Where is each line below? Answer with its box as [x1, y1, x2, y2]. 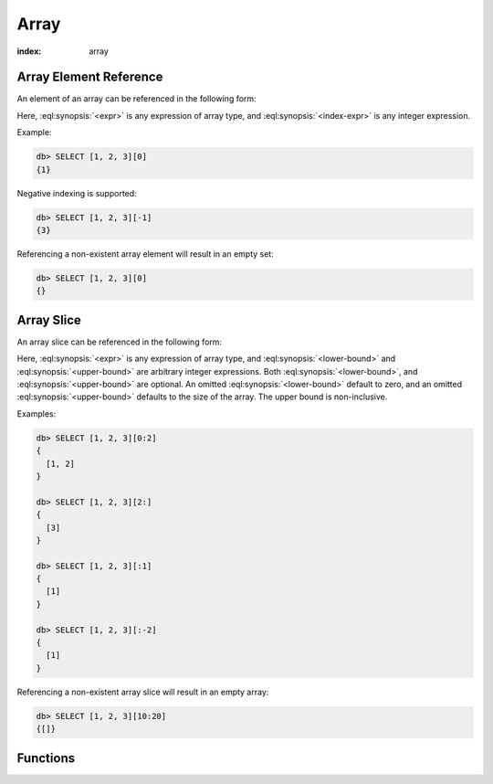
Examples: [16, 408, 57, 419]
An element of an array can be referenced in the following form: [16, 93, 257, 104]
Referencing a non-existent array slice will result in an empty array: [16, 686, 269, 697]
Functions [16, 750, 76, 766]
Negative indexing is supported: [16, 187, 137, 198]
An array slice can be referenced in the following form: [16, 336, 223, 347]
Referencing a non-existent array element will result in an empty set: [16, 248, 274, 260]
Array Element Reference [16, 69, 163, 85]
